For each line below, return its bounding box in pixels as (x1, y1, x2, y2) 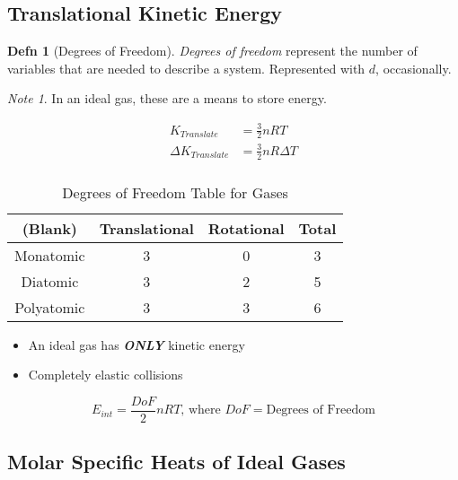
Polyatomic (14, 296, 85, 318)
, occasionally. (375, 58, 452, 77)
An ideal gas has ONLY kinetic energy (28, 335, 245, 353)
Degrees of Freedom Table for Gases (62, 181, 288, 203)
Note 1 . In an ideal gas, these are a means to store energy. (7, 89, 327, 108)
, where (181, 404, 221, 417)
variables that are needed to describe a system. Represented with (7, 58, 366, 77)
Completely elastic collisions (28, 365, 183, 384)
